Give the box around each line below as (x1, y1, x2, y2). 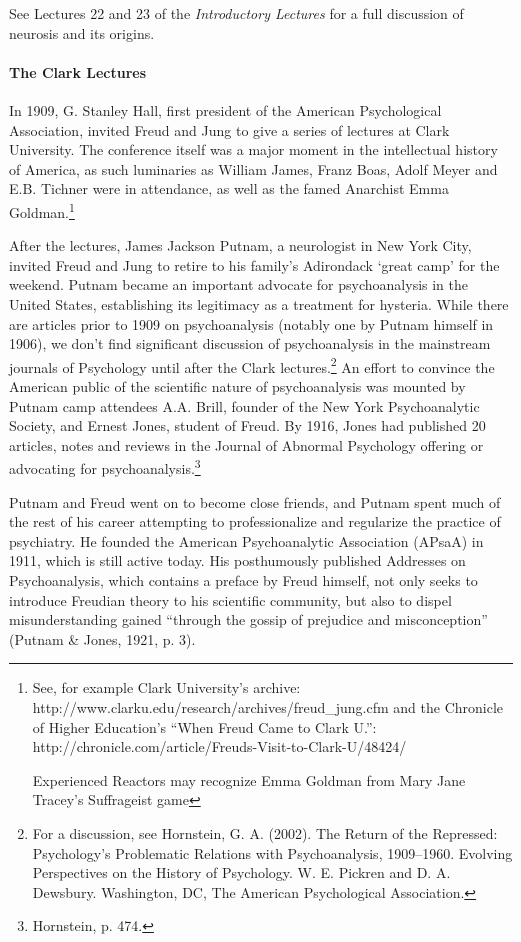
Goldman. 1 (9, 198, 75, 222)
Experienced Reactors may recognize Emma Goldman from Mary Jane (32, 769, 466, 790)
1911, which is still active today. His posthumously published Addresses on (9, 550, 466, 571)
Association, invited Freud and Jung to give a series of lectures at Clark (9, 119, 450, 140)
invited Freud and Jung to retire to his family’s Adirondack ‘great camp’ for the (9, 254, 500, 275)
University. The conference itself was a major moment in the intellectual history (9, 139, 498, 160)
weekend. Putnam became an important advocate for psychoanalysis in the (9, 274, 469, 295)
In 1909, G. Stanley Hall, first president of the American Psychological (9, 99, 442, 120)
